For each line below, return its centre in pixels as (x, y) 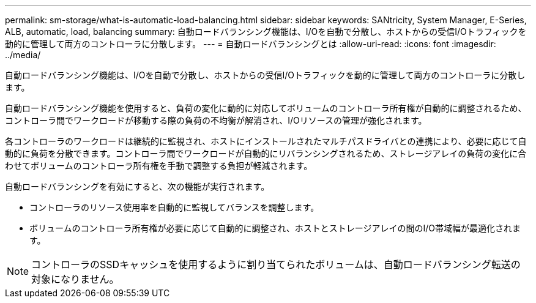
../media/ (23, 55)
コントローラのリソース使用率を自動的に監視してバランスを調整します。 (174, 207)
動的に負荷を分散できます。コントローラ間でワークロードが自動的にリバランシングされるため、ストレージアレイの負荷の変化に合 (266, 153)
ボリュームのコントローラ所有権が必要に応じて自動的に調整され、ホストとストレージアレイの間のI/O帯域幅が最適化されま (275, 228)
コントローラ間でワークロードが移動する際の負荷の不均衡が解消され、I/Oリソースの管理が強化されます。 (216, 120)
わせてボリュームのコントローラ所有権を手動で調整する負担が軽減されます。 (159, 166)
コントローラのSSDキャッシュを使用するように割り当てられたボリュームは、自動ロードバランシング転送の (276, 264)
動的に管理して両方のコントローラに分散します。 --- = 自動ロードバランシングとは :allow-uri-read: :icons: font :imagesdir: (251, 44)
